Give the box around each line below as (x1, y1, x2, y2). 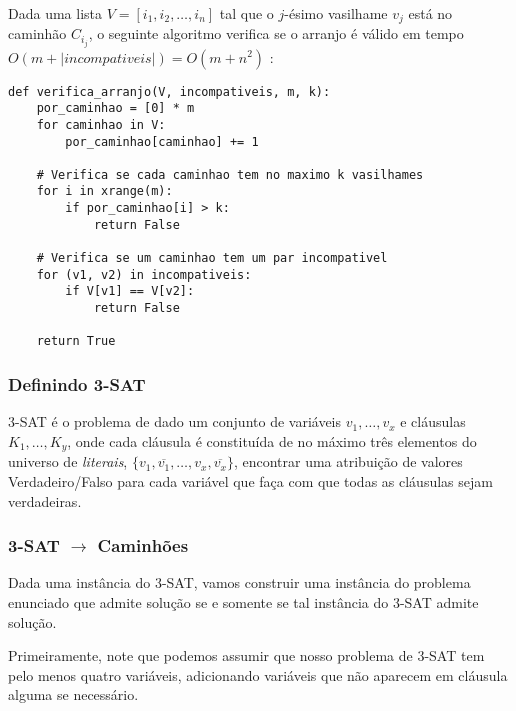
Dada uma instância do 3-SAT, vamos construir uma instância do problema (8, 572, 471, 593)
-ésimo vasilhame (284, 3, 388, 23)
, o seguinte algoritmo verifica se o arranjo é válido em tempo (88, 23, 464, 44)
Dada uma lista (8, 3, 102, 23)
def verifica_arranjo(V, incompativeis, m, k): (8, 84, 331, 99)
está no (408, 3, 453, 23)
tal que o (219, 3, 274, 23)
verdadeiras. (8, 490, 82, 511)
